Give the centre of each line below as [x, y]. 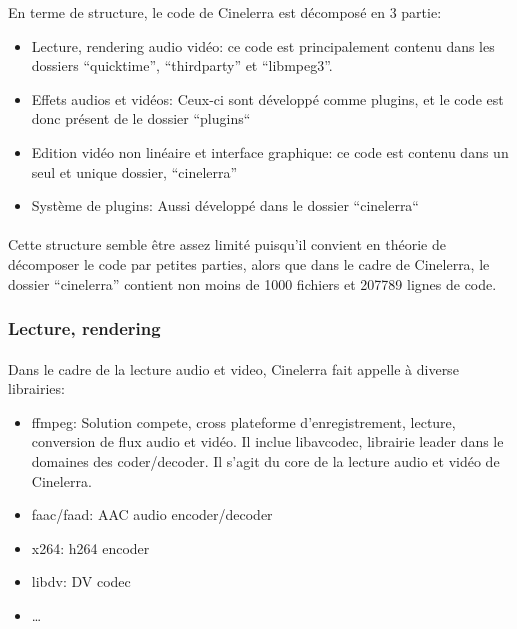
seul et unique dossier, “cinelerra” [134, 171]
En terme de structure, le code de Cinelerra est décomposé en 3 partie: [225, 12]
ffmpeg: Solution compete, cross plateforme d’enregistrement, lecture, [243, 421]
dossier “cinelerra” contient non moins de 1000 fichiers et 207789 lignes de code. [252, 283]
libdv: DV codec [81, 581]
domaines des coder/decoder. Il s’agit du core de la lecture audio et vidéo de [265, 460]
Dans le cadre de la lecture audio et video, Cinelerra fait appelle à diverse [233, 368]
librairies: [36, 388]
